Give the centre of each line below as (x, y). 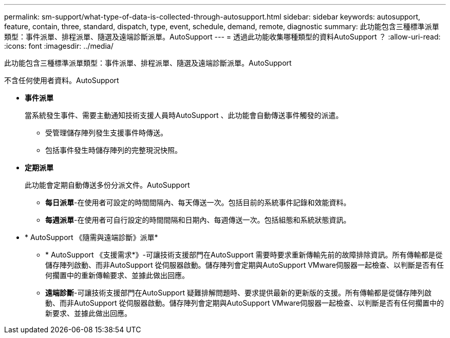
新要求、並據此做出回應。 (88, 313)
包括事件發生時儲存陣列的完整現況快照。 (114, 150)
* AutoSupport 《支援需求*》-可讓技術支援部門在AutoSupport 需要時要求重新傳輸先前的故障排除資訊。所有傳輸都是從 (244, 255)
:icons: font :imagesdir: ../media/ (59, 46)
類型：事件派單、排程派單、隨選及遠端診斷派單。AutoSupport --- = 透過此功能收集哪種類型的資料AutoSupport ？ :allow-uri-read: (222, 37)
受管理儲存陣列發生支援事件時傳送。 (106, 133)
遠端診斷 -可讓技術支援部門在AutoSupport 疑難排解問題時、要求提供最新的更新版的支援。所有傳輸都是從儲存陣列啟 (239, 293)
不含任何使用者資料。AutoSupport (62, 80)
